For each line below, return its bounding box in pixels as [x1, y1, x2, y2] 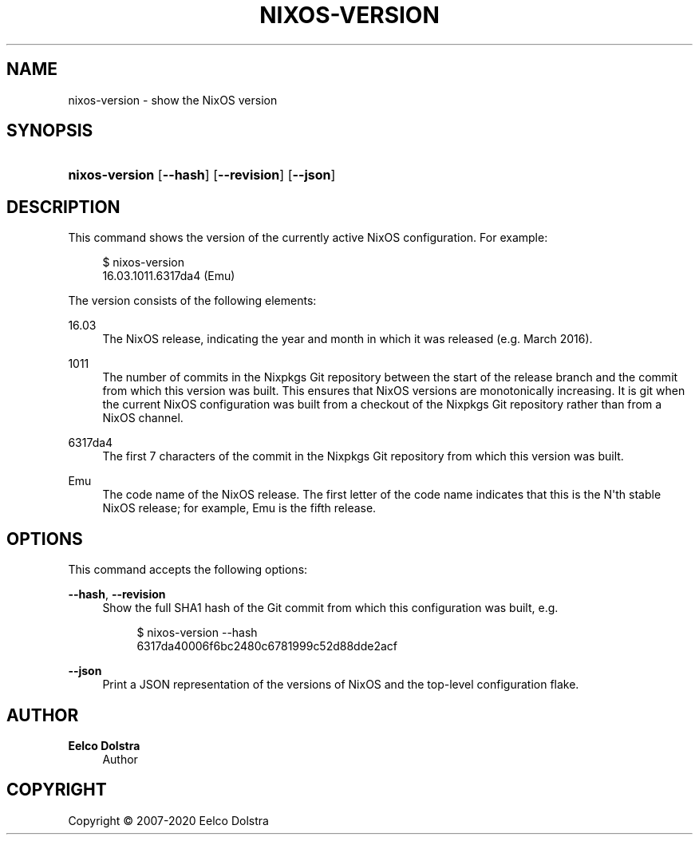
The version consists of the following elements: [68, 294, 317, 308]
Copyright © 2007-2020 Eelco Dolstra [68, 813, 269, 827]
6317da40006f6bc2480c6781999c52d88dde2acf [136, 639, 397, 653]
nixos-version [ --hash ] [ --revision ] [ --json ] [68, 167, 336, 184]
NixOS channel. [102, 411, 184, 425]
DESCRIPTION [6, 196, 120, 217]
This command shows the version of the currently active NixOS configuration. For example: [68, 231, 548, 245]
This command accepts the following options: [68, 563, 308, 577]
